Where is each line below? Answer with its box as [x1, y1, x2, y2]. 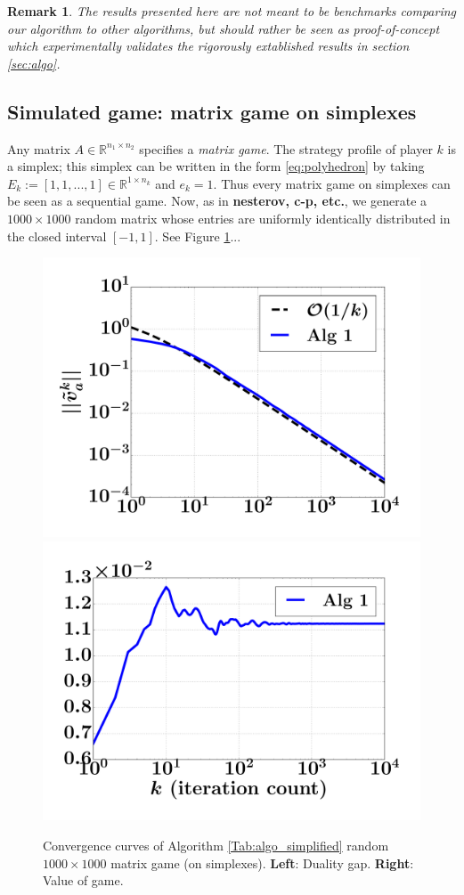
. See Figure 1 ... [154, 226, 241, 245]
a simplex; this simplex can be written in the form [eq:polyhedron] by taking [7, 157, 425, 175]
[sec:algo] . [7, 53, 61, 72]
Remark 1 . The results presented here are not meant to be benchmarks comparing [7, 2, 456, 20]
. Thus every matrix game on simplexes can [213, 174, 451, 192]
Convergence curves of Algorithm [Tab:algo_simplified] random [43, 836, 389, 855]
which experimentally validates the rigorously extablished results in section [7, 37, 410, 55]
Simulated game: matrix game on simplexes [7, 97, 417, 125]
